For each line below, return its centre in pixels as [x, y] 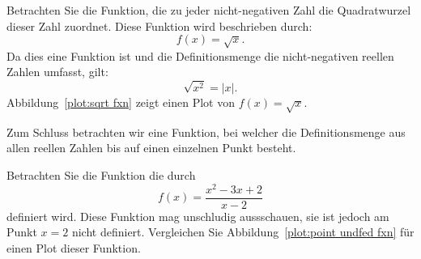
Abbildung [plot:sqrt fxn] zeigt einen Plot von [121, 102]
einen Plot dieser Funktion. [74, 247]
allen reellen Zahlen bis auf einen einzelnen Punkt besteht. [151, 148]
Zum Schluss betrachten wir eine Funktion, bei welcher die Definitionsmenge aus [206, 132]
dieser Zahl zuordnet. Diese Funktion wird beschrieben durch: [159, 25]
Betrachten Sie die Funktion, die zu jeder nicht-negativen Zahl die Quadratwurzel [209, 10]
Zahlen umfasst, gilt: [57, 72]
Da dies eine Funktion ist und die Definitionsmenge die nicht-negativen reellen [200, 55]
